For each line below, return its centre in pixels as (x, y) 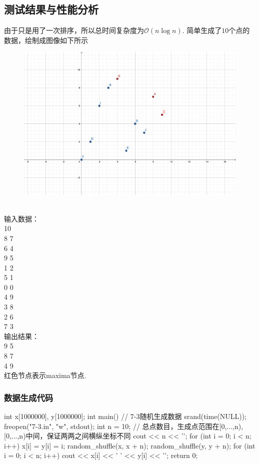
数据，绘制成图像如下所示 (46, 40)
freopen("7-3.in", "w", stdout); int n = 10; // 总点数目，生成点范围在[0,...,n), (124, 426)
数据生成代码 (29, 397)
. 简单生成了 (202, 30)
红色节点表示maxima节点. (45, 375)
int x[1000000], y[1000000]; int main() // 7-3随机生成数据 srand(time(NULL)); (125, 416)
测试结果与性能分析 (51, 9)
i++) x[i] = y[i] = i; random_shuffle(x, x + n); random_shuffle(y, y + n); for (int (130, 445)
